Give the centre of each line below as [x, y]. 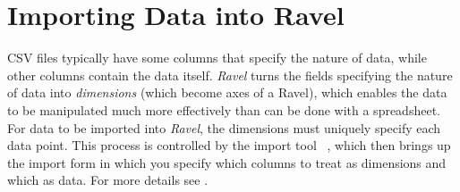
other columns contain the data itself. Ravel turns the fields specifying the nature [230, 75]
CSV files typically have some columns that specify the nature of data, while [217, 58]
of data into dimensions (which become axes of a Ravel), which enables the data [227, 92]
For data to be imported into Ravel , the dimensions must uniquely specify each [224, 127]
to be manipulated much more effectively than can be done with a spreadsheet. [224, 109]
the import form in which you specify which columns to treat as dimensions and [227, 162]
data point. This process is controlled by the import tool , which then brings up [229, 145]
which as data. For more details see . [108, 180]
